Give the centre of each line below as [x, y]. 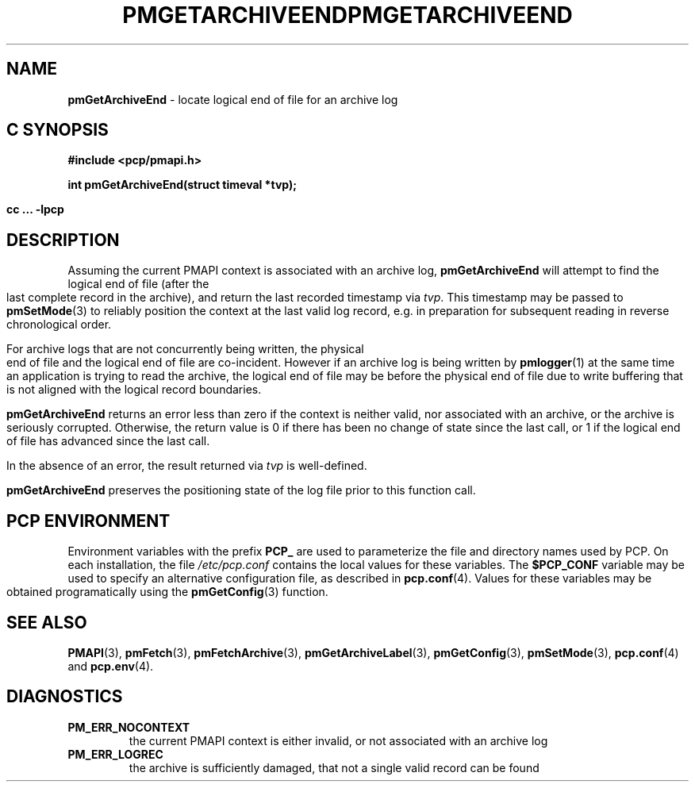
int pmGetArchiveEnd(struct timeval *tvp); [182, 185]
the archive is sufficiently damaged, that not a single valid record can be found [334, 767]
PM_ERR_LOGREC [115, 754]
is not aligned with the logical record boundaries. [134, 390]
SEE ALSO [47, 622]
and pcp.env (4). [111, 666]
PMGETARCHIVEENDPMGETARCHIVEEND [347, 15]
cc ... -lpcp [35, 209]
